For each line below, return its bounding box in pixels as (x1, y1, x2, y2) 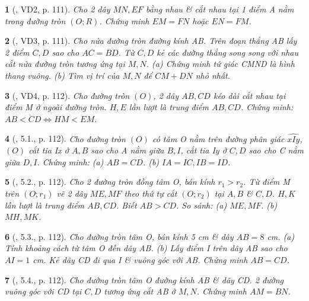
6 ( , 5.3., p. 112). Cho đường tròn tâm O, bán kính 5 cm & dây (5, 230, 234, 242)
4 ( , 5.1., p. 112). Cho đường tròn (5, 132, 126, 145)
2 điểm (5, 46, 30, 58)
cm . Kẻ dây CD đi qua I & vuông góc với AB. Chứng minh (33, 253, 248, 265)
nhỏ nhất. (195, 69, 231, 81)
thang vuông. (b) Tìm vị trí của (5, 69, 120, 81)
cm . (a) (267, 230, 295, 242)
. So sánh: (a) (176, 198, 227, 211)
